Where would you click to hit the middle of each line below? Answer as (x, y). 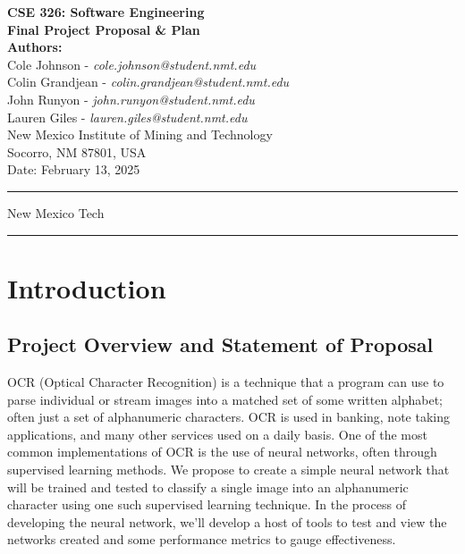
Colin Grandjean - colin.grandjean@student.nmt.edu (148, 82)
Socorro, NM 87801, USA (77, 151)
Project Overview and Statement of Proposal (220, 344)
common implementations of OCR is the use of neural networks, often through (222, 452)
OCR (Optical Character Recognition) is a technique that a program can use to (226, 382)
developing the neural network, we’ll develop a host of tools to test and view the (227, 521)
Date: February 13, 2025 (74, 169)
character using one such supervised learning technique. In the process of (207, 504)
